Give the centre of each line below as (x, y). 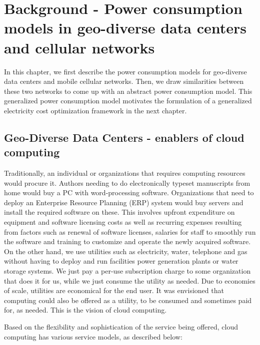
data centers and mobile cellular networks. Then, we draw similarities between (124, 81)
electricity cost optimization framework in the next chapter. (95, 110)
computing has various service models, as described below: (93, 336)
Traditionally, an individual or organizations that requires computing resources (125, 173)
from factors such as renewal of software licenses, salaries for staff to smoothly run (130, 231)
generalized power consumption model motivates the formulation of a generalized (128, 101)
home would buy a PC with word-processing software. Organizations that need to (129, 192)
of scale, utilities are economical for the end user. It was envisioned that (114, 290)
